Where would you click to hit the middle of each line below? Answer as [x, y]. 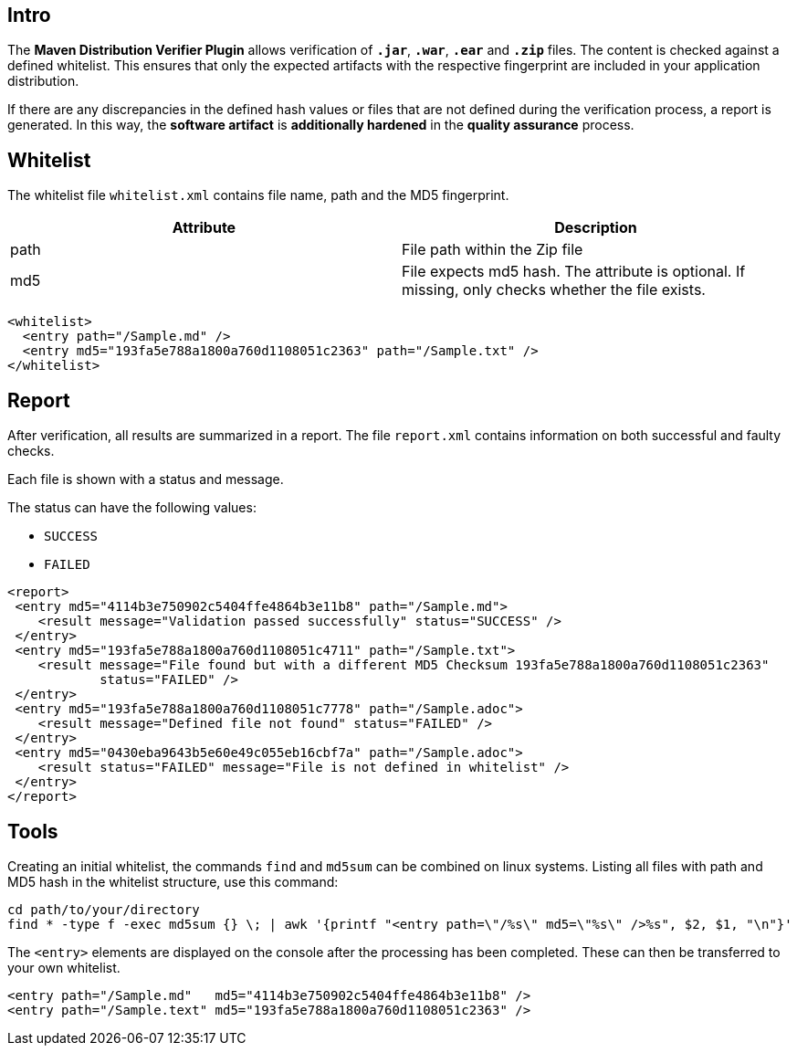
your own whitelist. [64, 967]
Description [596, 228]
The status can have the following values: [132, 508]
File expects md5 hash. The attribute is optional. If [574, 272]
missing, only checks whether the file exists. [554, 290]
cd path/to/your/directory [104, 909]
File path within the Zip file [493, 250]
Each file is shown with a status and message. [146, 479]
